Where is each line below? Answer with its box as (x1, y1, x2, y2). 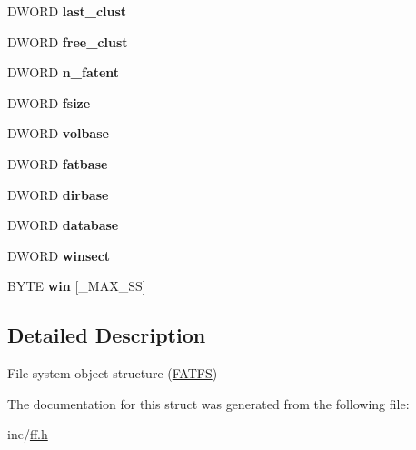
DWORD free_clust (7, 32, 128, 51)
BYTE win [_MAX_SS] (7, 276, 146, 295)
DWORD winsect (7, 245, 111, 265)
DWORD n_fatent (7, 63, 120, 82)
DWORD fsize (7, 93, 91, 112)
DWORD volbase (7, 124, 109, 143)
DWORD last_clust (7, 2, 127, 20)
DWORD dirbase (7, 185, 109, 204)
